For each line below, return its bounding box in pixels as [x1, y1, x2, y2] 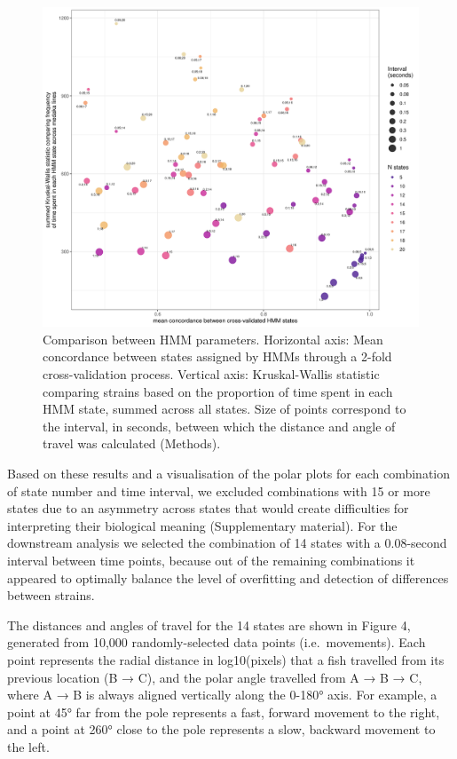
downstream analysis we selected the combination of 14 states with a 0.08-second [7, 534, 447, 552]
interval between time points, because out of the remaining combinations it [7, 550, 415, 569]
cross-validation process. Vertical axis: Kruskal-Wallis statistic [43, 365, 380, 383]
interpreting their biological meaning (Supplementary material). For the [7, 516, 398, 534]
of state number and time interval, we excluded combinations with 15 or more [7, 481, 430, 500]
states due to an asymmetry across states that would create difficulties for [7, 499, 409, 518]
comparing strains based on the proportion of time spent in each [43, 382, 393, 400]
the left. [7, 737, 50, 755]
